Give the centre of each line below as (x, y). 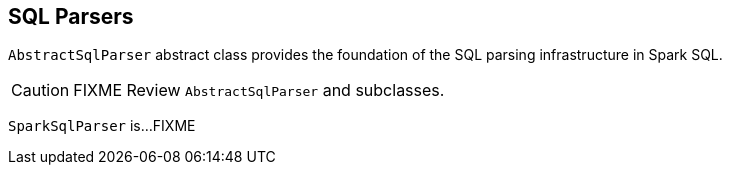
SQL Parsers (71, 16)
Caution (40, 90)
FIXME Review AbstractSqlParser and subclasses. (259, 90)
